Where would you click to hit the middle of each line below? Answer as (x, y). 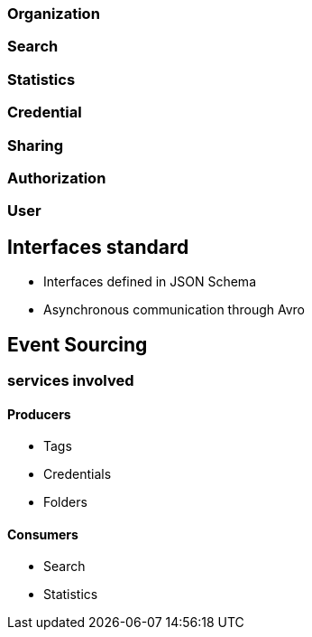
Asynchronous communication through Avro (174, 310)
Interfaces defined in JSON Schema (150, 282)
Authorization (57, 178)
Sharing (36, 145)
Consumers (43, 534)
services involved (71, 380)
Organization (54, 14)
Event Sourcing (78, 344)
